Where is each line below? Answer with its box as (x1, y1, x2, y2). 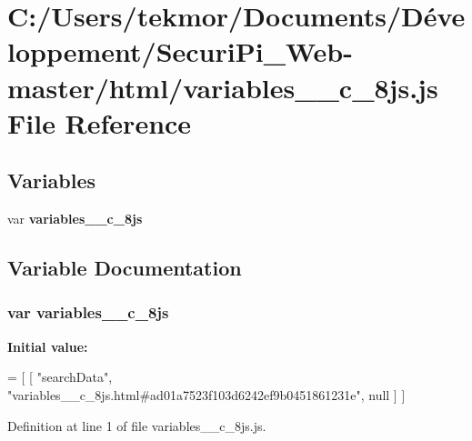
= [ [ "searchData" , (7, 367, 113, 386)
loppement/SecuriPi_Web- (7, 33, 353, 70)
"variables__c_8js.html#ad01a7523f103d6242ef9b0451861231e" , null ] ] (7, 385, 406, 404)
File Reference (7, 104, 192, 141)
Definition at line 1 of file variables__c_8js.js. (7, 416, 266, 435)
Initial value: (7, 336, 88, 356)
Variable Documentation (7, 254, 242, 282)
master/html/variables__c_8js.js (7, 68, 438, 105)
